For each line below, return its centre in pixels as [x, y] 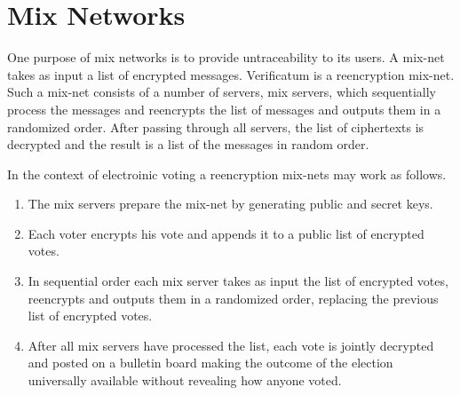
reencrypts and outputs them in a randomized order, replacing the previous [233, 298]
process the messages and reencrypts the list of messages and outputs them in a [224, 109]
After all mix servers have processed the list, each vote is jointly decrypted [231, 345]
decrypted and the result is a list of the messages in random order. [188, 144]
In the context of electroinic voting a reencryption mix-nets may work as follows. [227, 174]
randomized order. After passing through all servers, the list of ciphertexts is [216, 126]
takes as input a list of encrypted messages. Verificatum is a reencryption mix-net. [231, 74]
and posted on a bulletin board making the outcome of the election [210, 363]
